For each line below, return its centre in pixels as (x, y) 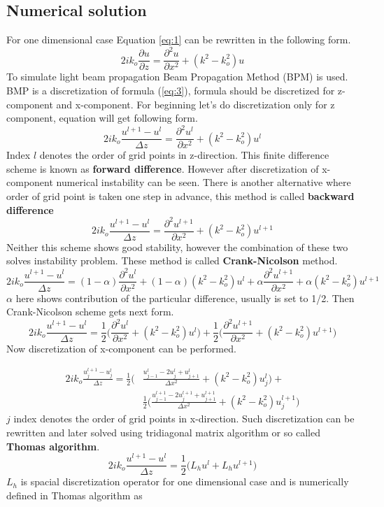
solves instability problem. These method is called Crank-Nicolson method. (172, 260)
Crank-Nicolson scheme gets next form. (90, 312)
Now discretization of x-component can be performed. (121, 349)
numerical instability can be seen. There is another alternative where (204, 182)
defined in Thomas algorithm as (74, 495)
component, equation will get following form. (102, 118)
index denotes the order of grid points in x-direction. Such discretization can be (184, 419)
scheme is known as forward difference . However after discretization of (163, 168)
